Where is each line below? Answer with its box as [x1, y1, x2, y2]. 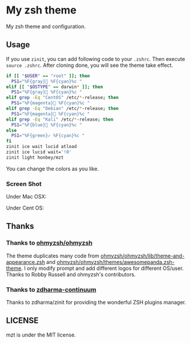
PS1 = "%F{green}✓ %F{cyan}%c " [11, 133, 85, 139]
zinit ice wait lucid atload [6, 144, 77, 150]
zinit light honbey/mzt [6, 155, 64, 160]
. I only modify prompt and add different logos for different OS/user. [21, 265, 184, 272]
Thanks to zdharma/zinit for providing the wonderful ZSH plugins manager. [6, 299, 186, 306]
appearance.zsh [6, 258, 46, 265]
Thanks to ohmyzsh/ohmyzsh [6, 239, 93, 247]
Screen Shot [6, 180, 42, 188]
